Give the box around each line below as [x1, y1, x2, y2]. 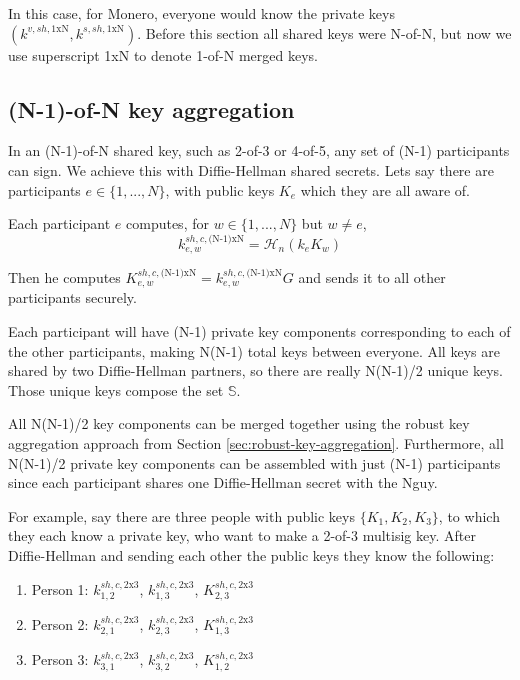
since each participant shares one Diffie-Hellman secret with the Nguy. [8, 472, 438, 493]
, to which [438, 505, 500, 526]
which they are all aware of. [300, 179, 470, 200]
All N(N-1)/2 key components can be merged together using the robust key [8, 413, 470, 434]
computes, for [126, 213, 209, 234]
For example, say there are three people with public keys [8, 505, 355, 526]
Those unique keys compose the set [8, 379, 224, 400]
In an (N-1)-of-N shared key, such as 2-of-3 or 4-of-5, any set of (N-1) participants [8, 140, 510, 161]
